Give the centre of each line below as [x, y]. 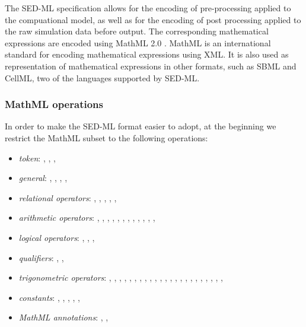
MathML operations [54, 104]
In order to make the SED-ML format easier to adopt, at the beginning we [141, 126]
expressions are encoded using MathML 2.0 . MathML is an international [138, 42]
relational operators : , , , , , [68, 197]
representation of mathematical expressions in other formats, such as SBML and [151, 66]
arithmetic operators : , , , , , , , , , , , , [87, 218]
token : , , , [37, 158]
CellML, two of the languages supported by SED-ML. [102, 77]
